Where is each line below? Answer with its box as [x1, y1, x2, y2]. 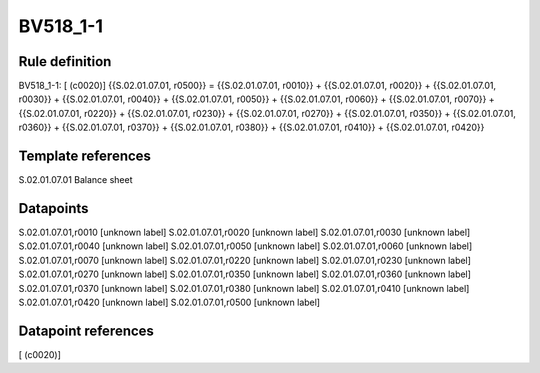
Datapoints [18, 200, 89, 217]
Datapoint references [18, 322, 155, 339]
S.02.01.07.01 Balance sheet [18, 174, 133, 186]
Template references [18, 148, 152, 165]
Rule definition [18, 53, 112, 70]
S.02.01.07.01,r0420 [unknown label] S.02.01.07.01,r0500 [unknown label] [18, 296, 320, 308]
